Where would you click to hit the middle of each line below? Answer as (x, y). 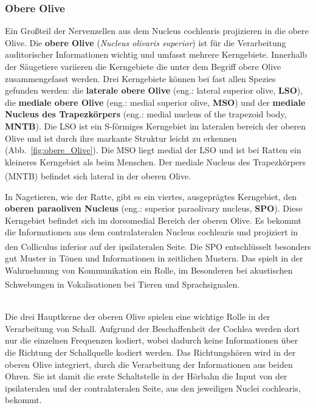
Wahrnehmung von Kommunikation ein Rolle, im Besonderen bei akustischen (149, 270)
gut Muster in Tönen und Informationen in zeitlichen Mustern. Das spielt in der (154, 258)
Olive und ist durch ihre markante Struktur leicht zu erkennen (121, 138)
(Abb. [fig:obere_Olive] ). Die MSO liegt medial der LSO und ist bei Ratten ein (153, 150)
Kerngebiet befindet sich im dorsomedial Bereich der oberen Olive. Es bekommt (153, 220)
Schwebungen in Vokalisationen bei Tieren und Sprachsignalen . (122, 284)
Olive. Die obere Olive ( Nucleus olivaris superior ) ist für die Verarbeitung (146, 42)
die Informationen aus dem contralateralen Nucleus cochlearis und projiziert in (151, 232)
